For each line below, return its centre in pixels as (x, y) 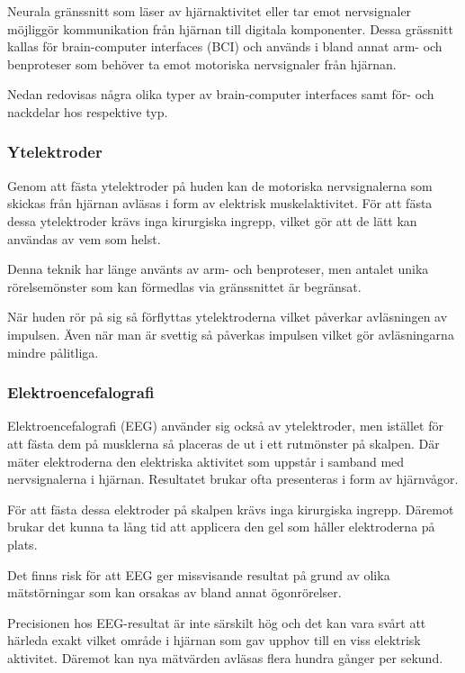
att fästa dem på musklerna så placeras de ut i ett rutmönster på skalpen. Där (224, 443)
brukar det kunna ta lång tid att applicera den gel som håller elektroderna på (221, 527)
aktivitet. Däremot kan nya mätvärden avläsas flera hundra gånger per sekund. (225, 657)
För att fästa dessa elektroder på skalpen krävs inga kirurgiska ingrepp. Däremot (231, 509)
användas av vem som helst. (84, 238)
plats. (22, 544)
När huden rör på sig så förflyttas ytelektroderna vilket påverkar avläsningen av (228, 317)
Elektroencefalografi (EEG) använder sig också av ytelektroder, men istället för (225, 426)
